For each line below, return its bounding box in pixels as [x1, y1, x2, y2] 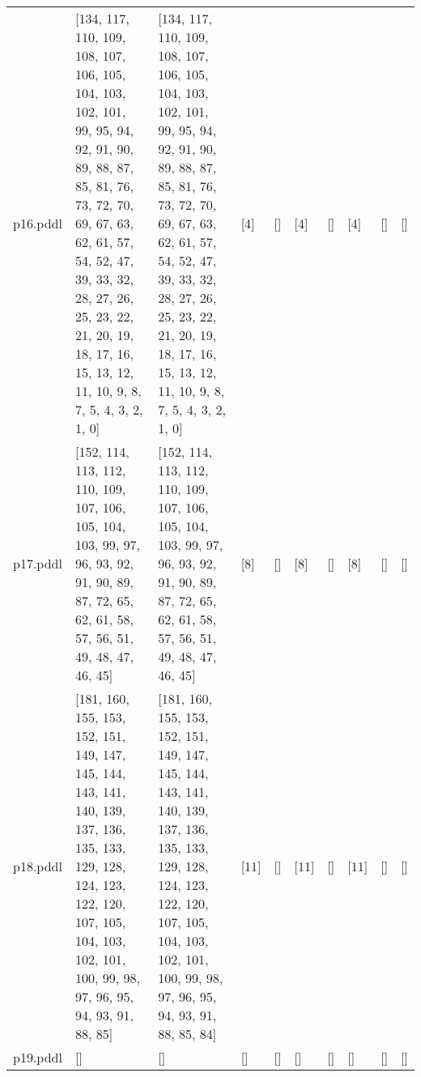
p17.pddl [13, 554, 62, 573]
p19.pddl [13, 1048, 62, 1066]
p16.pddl [13, 214, 62, 232]
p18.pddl [13, 857, 62, 875]
